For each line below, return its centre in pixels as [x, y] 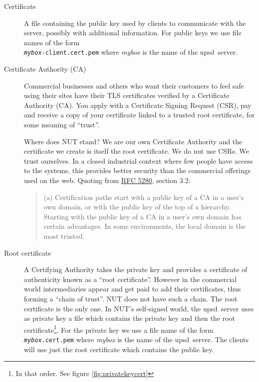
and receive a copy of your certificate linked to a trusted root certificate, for [139, 115]
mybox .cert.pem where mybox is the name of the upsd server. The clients [136, 339]
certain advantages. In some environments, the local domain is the [144, 226]
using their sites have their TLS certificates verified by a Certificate [127, 95]
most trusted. [64, 236]
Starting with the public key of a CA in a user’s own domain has [142, 216]
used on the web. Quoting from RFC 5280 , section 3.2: [107, 180]
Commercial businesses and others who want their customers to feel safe [134, 85]
